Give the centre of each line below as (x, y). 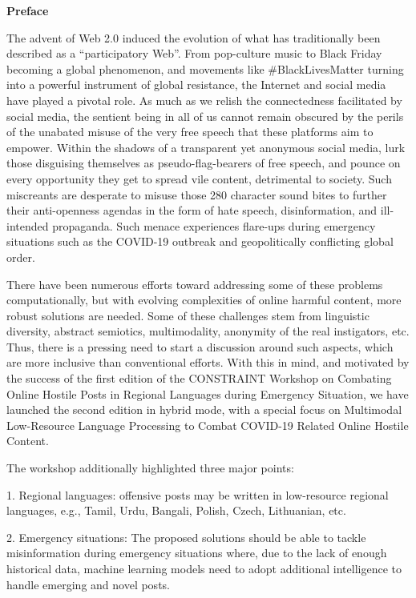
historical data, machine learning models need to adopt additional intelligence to (204, 568)
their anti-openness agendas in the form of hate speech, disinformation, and (192, 210)
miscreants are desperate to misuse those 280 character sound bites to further (197, 194)
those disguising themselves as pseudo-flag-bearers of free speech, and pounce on (204, 163)
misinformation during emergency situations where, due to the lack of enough (197, 553)
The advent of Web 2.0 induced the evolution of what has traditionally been (194, 37)
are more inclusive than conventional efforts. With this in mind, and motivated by (208, 362)
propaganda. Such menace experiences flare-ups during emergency (214, 225)
